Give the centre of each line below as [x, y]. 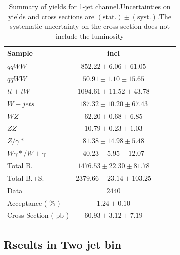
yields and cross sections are [52, 16]
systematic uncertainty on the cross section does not [90, 26]
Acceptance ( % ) [34, 203]
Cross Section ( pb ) [38, 215]
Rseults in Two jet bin [63, 244]
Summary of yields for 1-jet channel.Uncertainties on [90, 6]
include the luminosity [90, 36]
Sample [20, 53]
